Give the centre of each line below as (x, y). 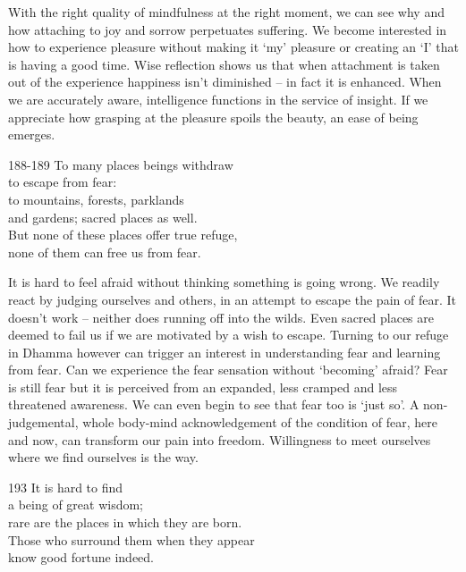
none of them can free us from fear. (105, 252)
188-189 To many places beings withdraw (121, 164)
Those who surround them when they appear (131, 539)
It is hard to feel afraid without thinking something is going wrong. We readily (224, 282)
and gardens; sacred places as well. (103, 217)
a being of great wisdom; (76, 505)
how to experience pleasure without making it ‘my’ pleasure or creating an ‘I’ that (233, 47)
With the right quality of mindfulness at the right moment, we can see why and (226, 12)
